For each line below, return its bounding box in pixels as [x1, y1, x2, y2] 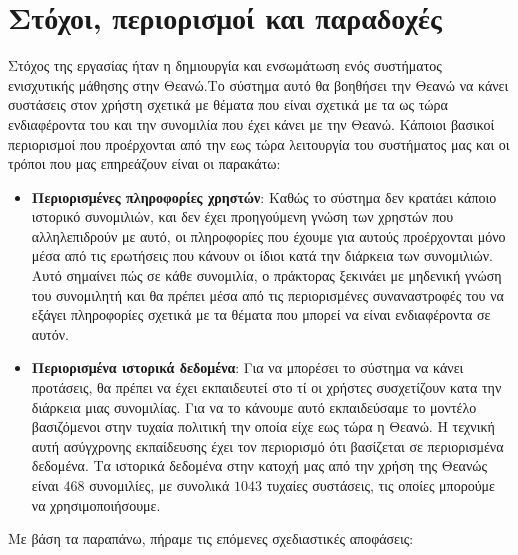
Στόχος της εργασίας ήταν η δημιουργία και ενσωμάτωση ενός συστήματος [8, 55, 442, 76]
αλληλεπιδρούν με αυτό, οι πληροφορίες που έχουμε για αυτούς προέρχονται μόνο [31, 225, 506, 246]
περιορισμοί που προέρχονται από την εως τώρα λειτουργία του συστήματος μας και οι [8, 133, 510, 154]
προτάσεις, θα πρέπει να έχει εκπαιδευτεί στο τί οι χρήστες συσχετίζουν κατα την [31, 377, 502, 398]
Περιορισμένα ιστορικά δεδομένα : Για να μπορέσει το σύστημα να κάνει [31, 357, 464, 378]
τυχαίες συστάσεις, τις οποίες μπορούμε [266, 475, 495, 495]
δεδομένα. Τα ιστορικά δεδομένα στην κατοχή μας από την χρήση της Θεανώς [31, 455, 488, 476]
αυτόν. [31, 323, 69, 344]
